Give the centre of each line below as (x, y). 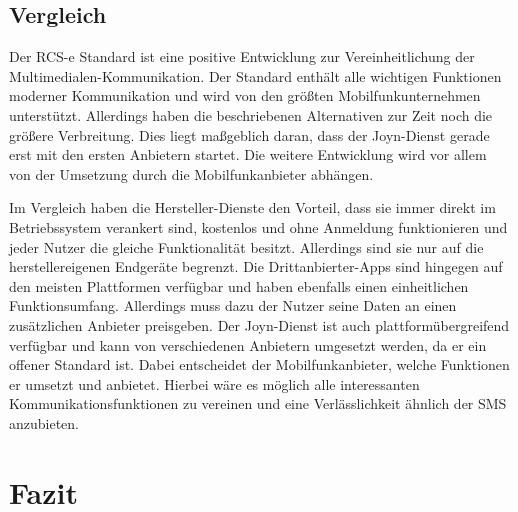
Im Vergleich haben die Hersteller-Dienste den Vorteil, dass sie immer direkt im (252, 207)
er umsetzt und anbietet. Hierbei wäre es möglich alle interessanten (214, 383)
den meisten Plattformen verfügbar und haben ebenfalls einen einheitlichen (239, 285)
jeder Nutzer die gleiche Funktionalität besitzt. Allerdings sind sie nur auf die (246, 246)
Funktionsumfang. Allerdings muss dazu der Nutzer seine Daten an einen (233, 305)
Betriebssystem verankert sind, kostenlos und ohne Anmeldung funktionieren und (258, 226)
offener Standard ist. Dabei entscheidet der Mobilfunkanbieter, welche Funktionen (259, 364)
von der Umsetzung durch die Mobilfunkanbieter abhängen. (191, 173)
